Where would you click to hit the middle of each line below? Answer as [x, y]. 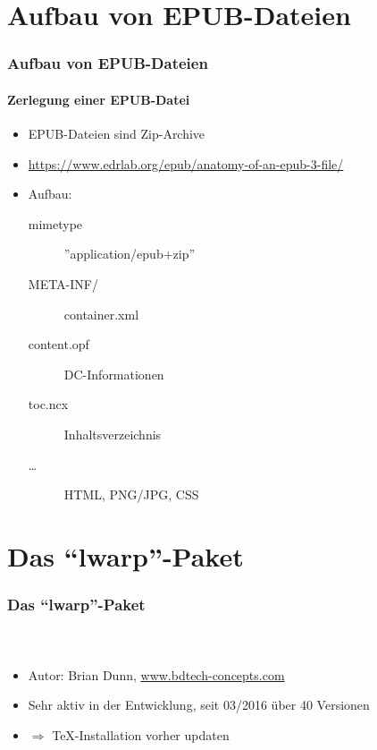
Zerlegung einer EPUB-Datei [99, 99]
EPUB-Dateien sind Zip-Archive [117, 134]
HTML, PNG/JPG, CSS [131, 494]
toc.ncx [48, 404]
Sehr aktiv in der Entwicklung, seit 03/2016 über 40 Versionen [199, 705]
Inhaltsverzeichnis [113, 434]
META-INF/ [63, 283]
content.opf [59, 344]
